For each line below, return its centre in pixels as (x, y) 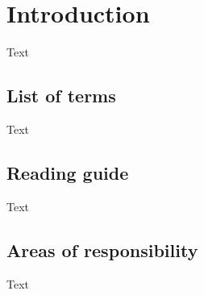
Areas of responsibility (102, 249)
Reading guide (68, 172)
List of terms (61, 96)
